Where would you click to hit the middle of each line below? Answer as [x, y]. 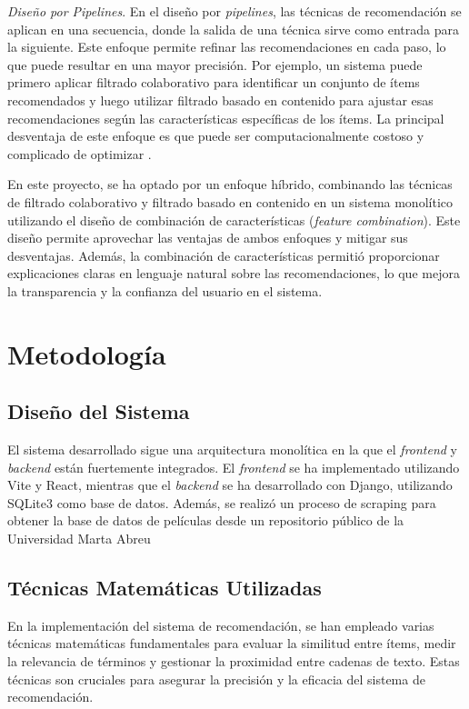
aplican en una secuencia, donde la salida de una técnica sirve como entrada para [233, 29]
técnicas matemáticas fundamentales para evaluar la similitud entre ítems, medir [232, 643]
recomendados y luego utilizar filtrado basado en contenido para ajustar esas [220, 100]
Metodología [87, 353]
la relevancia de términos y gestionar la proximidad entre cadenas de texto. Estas [234, 661]
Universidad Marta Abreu [79, 539]
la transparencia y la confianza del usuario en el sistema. [165, 290]
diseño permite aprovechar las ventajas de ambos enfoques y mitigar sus [208, 238]
